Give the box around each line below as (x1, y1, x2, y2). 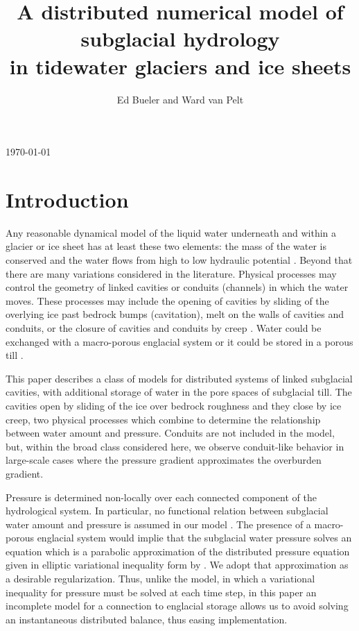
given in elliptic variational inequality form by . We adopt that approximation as (6, 557, 349, 572)
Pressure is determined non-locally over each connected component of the (6, 489, 317, 504)
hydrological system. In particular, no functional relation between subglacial (6, 503, 329, 518)
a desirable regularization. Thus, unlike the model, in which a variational (6, 571, 315, 586)
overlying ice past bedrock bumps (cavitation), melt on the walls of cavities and (6, 307, 344, 321)
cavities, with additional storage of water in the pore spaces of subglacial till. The (6, 385, 352, 399)
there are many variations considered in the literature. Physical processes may (6, 266, 337, 280)
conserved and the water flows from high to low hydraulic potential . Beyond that (6, 253, 353, 267)
